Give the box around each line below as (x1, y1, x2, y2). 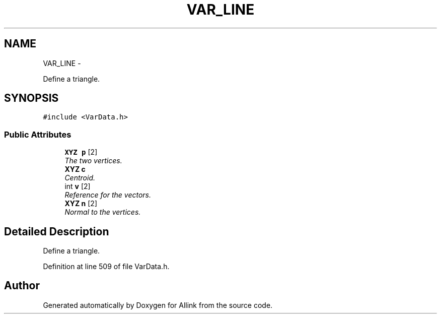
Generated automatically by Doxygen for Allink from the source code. (43, 300, 273, 309)
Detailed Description (4, 225, 109, 238)
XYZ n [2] (64, 199, 97, 208)
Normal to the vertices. (64, 208, 141, 217)
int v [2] (64, 182, 91, 191)
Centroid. (64, 173, 95, 182)
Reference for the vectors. (64, 190, 152, 200)
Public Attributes (4, 129, 71, 140)
